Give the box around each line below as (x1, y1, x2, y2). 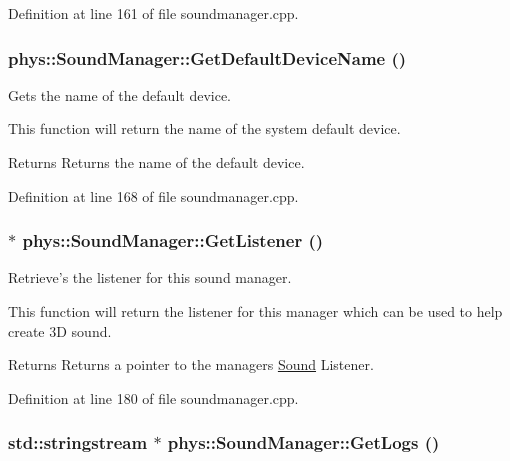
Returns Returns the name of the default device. (8, 152, 305, 172)
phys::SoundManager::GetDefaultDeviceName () (8, 45, 407, 70)
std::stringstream (8, 430, 148, 455)
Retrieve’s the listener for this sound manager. (8, 267, 292, 288)
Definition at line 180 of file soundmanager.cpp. (8, 387, 299, 408)
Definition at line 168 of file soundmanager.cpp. (8, 185, 299, 206)
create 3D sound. (8, 320, 112, 341)
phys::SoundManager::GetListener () (22, 228, 324, 253)
